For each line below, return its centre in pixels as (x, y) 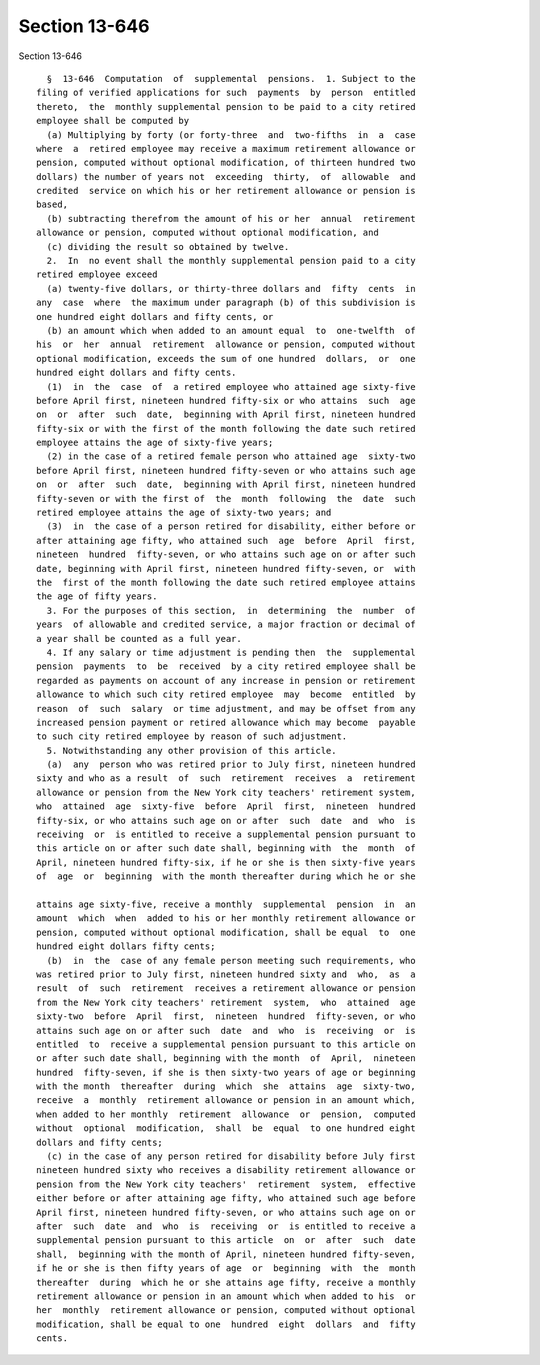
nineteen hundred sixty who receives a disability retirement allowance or (226, 1170)
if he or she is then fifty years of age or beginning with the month (226, 1268)
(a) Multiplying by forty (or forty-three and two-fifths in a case (231, 134)
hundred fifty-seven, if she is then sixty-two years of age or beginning (226, 1072)
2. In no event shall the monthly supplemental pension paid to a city (231, 261)
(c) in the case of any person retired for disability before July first (231, 1156)
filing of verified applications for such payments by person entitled (226, 93)
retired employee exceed (97, 274)
